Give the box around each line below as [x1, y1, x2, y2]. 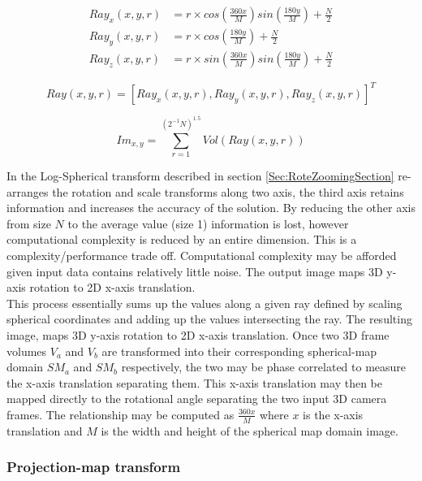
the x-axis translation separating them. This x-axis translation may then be [6, 374, 382, 391]
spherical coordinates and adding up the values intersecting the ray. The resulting [6, 310, 412, 327]
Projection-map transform [6, 457, 181, 477]
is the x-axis [303, 405, 364, 422]
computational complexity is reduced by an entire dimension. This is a [6, 231, 357, 248]
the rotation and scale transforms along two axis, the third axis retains [52, 183, 404, 200]
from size [6, 214, 51, 232]
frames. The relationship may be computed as [6, 405, 235, 422]
